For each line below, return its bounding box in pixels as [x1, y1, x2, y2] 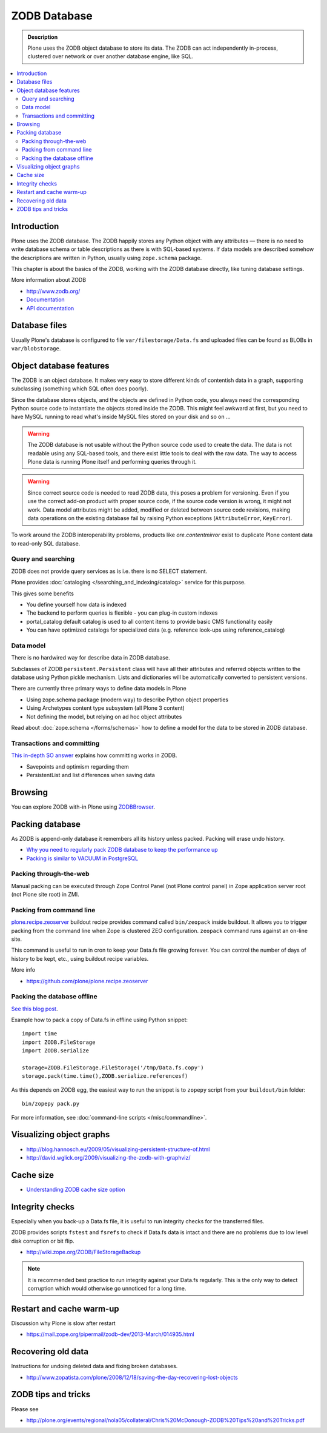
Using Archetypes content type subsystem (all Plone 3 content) [26, 704, 185, 712]
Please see [11, 1405, 39, 1412]
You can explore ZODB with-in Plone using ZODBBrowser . [11, 803, 156, 810]
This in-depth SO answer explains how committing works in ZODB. [11, 752, 177, 759]
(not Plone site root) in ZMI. [11, 891, 80, 898]
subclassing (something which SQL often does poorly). [11, 385, 148, 392]
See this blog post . [11, 1005, 58, 1012]
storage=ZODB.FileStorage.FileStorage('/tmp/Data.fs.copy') [22, 1064, 204, 1071]
